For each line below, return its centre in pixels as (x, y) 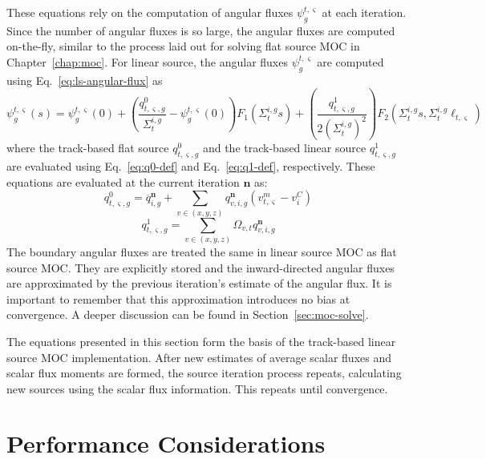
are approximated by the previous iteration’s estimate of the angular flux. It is (199, 283)
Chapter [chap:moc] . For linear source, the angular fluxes (147, 61)
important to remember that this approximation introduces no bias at (178, 298)
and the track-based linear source (284, 148)
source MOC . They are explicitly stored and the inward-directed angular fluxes (200, 267)
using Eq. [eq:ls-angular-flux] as (85, 80)
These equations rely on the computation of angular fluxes (150, 12)
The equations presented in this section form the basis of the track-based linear (201, 341)
